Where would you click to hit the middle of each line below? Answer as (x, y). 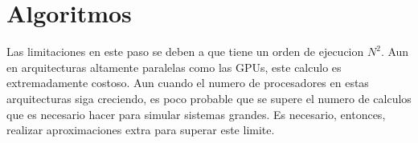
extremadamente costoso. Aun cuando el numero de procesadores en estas (188, 83)
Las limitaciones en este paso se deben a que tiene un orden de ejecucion (185, 52)
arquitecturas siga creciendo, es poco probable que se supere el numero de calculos (209, 98)
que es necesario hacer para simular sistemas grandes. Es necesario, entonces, (196, 114)
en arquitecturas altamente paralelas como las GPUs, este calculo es (174, 67)
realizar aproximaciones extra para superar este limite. (141, 130)
